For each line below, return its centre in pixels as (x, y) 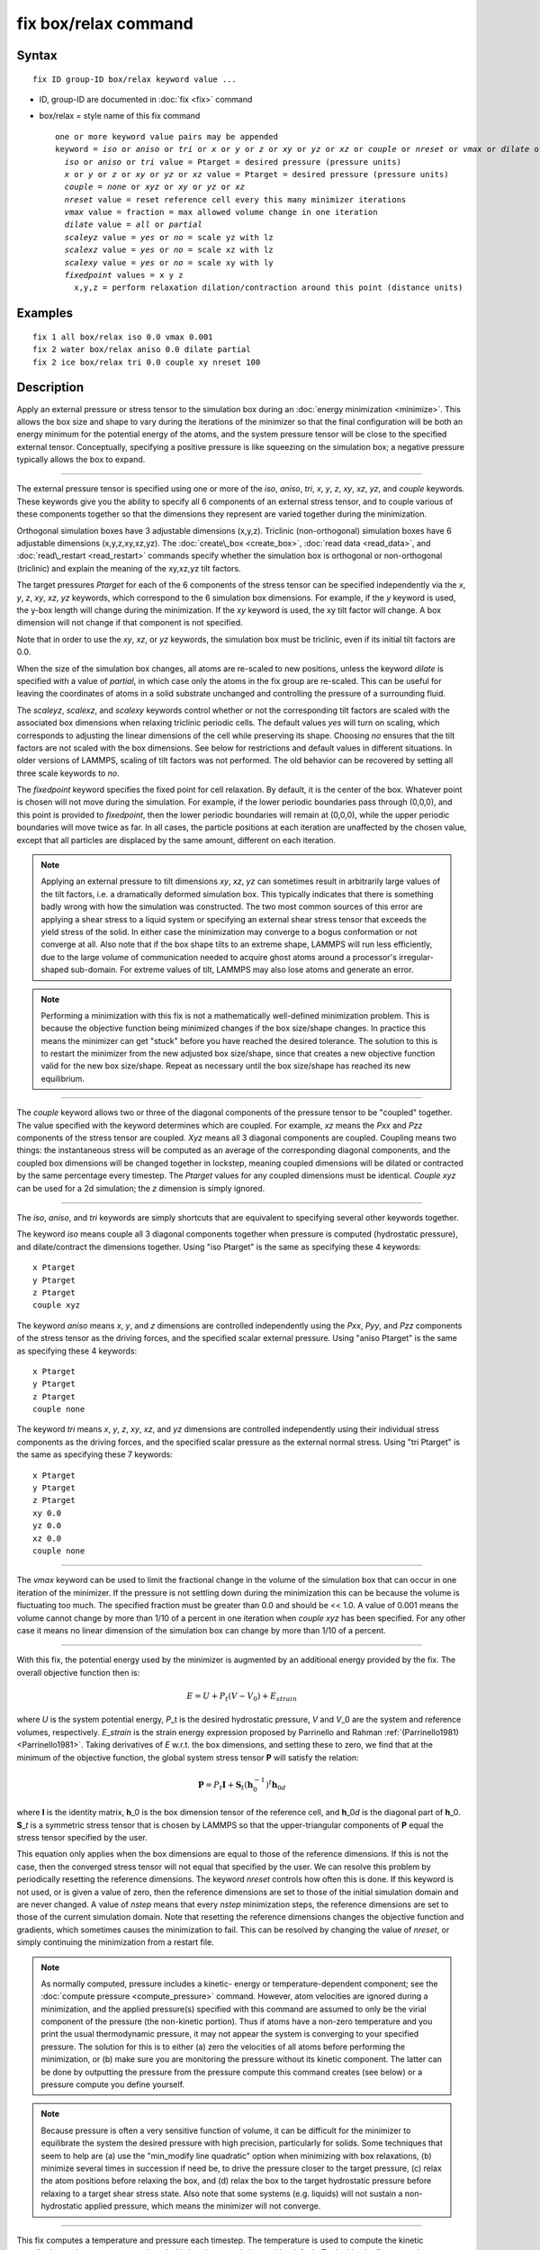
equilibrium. (63, 1078)
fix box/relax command (105, 23)
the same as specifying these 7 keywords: (94, 1454)
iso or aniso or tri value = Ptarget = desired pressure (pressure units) (233, 162)
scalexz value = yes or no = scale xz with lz (169, 250)
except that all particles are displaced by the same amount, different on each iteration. (176, 840)
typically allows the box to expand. (81, 460)
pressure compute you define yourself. (112, 2084)
